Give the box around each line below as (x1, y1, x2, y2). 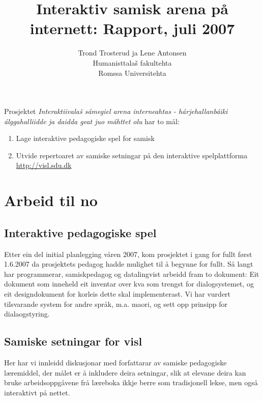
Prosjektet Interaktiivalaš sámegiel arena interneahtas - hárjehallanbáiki (4, 106, 228, 117)
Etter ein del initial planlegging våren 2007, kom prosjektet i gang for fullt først (4, 248, 252, 259)
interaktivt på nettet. (4, 387, 70, 397)
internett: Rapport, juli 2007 (30, 18, 235, 39)
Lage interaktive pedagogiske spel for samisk (16, 133, 155, 144)
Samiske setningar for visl (4, 333, 142, 349)
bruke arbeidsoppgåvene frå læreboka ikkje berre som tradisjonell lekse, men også (4, 377, 258, 388)
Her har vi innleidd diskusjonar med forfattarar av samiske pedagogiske (4, 357, 227, 367)
